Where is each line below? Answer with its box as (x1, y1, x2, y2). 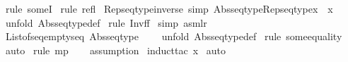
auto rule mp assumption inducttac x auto (5, 42, 226, 57)
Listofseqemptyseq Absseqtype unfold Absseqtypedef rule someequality (5, 29, 342, 44)
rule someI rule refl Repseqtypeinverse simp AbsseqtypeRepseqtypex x (5, 1, 333, 15)
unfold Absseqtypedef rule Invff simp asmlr (5, 15, 207, 30)
